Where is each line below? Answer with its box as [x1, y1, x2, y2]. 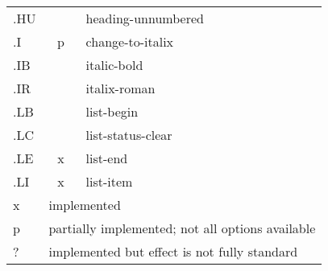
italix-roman [85, 79, 156, 97]
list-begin [85, 102, 139, 121]
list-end [85, 149, 128, 167]
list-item [85, 172, 133, 191]
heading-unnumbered [85, 9, 204, 27]
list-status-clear [85, 125, 172, 144]
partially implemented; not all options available [48, 219, 316, 237]
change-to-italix [85, 32, 174, 51]
